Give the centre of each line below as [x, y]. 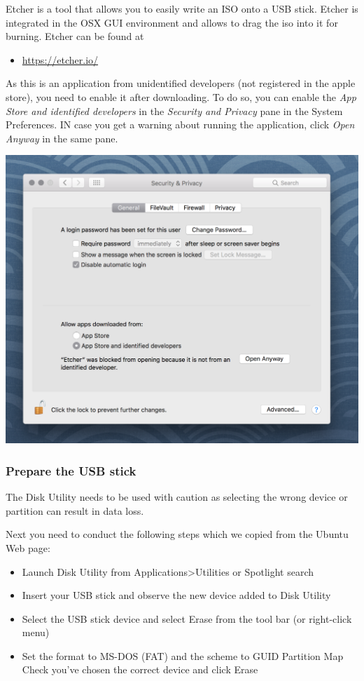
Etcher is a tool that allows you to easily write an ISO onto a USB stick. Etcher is [182, 8]
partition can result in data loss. [75, 510]
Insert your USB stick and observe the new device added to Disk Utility [176, 595]
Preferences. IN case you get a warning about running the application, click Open [180, 124]
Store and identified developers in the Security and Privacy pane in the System [174, 110]
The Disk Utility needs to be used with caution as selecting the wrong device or [177, 497]
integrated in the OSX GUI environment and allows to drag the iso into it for [172, 22]
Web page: [28, 547]
